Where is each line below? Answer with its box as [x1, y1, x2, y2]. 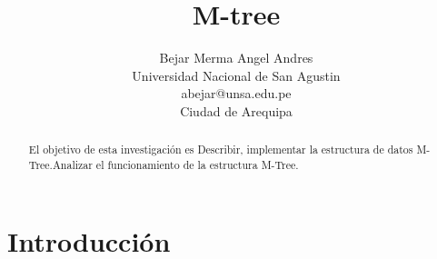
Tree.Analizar [28, 156, 93, 172]
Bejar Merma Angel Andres [159, 48, 313, 67]
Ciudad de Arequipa [180, 101, 293, 120]
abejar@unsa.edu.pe [181, 84, 292, 103]
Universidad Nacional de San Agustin [132, 65, 341, 85]
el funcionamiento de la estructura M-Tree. [95, 156, 299, 172]
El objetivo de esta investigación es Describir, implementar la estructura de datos [28, 142, 413, 157]
